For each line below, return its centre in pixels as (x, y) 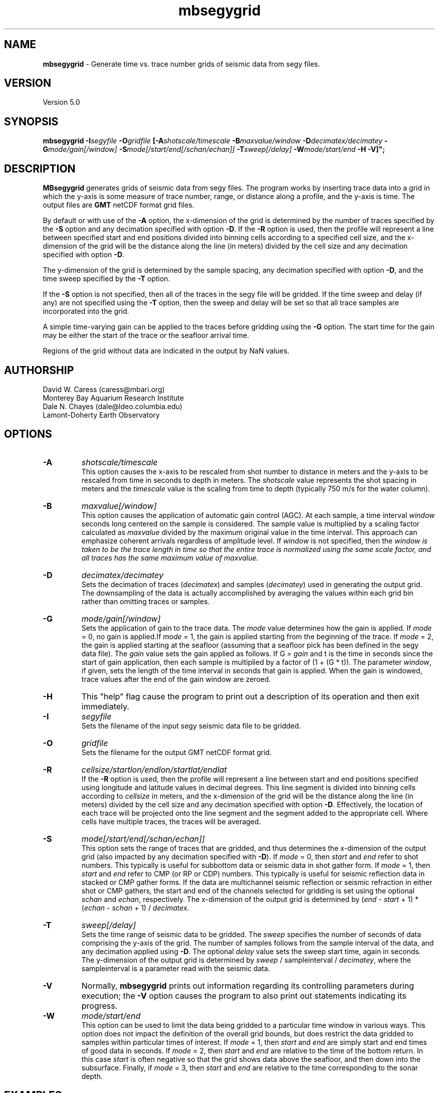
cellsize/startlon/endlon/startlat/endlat (154, 769)
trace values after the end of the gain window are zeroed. (176, 679)
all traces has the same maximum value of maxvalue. (170, 558)
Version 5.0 (61, 102)
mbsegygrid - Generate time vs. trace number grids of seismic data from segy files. (181, 64)
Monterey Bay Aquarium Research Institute (113, 398)
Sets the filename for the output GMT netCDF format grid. (177, 752)
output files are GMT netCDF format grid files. (119, 205)
